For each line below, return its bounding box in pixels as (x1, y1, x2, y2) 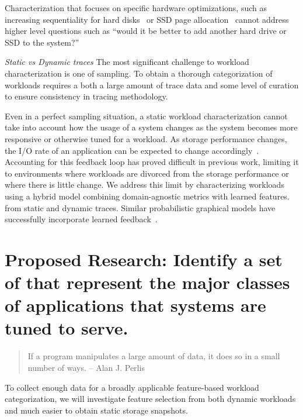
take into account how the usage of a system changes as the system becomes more (5, 121, 298, 133)
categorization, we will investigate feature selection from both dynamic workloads (5, 393, 296, 405)
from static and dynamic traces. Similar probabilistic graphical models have (5, 201, 276, 214)
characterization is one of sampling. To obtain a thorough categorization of (5, 67, 273, 79)
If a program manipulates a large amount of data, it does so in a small (27, 350, 280, 362)
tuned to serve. (5, 316, 128, 340)
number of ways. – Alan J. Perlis (27, 361, 145, 373)
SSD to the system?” (5, 36, 79, 48)
